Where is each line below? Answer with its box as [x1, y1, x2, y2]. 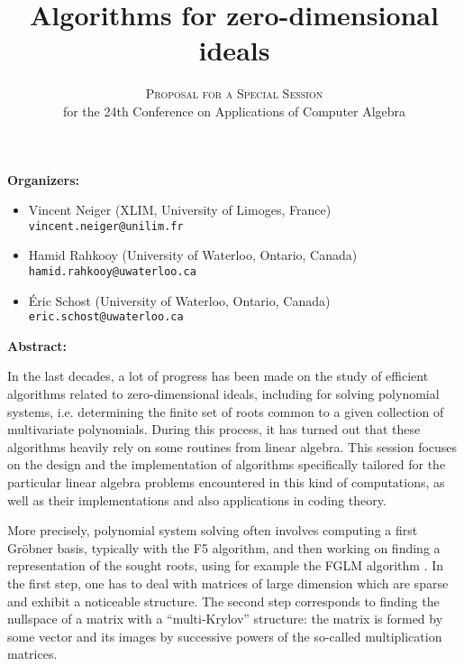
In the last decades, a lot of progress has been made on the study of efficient [7, 366, 429, 385]
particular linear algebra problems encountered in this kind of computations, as [7, 473, 445, 491]
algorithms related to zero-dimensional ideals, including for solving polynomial [7, 384, 440, 403]
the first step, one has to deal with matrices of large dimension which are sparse [7, 573, 449, 592]
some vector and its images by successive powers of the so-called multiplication [7, 626, 442, 645]
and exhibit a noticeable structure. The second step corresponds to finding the [7, 591, 440, 610]
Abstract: [7, 336, 68, 355]
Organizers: [7, 170, 80, 189]
